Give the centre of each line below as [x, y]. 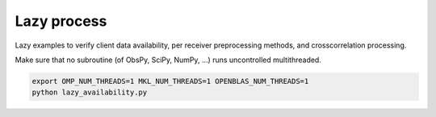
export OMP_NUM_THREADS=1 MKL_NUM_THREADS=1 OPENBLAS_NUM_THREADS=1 [170, 81]
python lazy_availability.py [90, 92]
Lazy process [61, 21]
